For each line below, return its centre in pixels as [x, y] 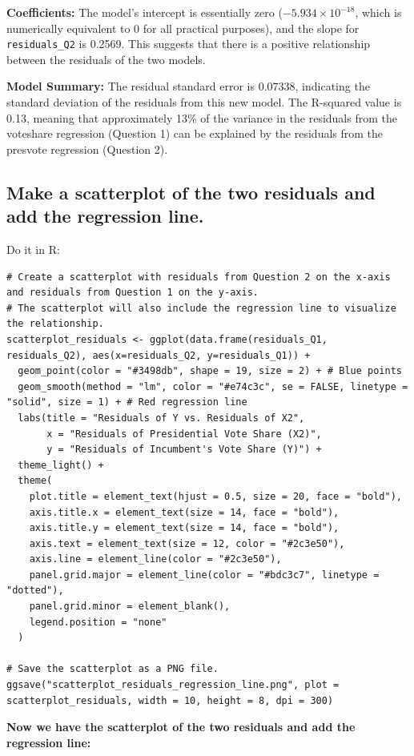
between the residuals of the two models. [106, 59]
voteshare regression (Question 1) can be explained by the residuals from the [195, 133]
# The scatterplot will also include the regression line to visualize [201, 308]
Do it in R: [33, 249]
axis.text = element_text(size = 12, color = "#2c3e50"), [187, 543]
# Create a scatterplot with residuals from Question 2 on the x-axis [199, 277]
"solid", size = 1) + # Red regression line [127, 402]
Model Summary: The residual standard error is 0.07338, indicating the [188, 86]
